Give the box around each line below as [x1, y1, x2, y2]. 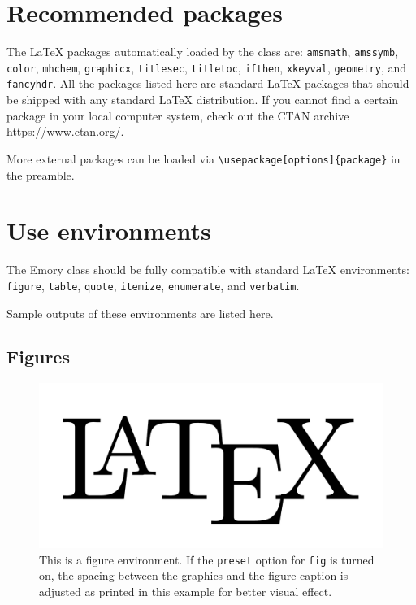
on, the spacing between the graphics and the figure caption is [39, 567, 349, 584]
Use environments [6, 214, 211, 247]
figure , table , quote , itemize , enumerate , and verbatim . [6, 276, 300, 294]
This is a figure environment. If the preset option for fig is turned [39, 551, 375, 568]
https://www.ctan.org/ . [6, 123, 124, 140]
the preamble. [6, 166, 75, 183]
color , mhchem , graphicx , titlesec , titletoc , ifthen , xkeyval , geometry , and [6, 59, 407, 76]
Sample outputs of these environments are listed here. [6, 304, 274, 321]
